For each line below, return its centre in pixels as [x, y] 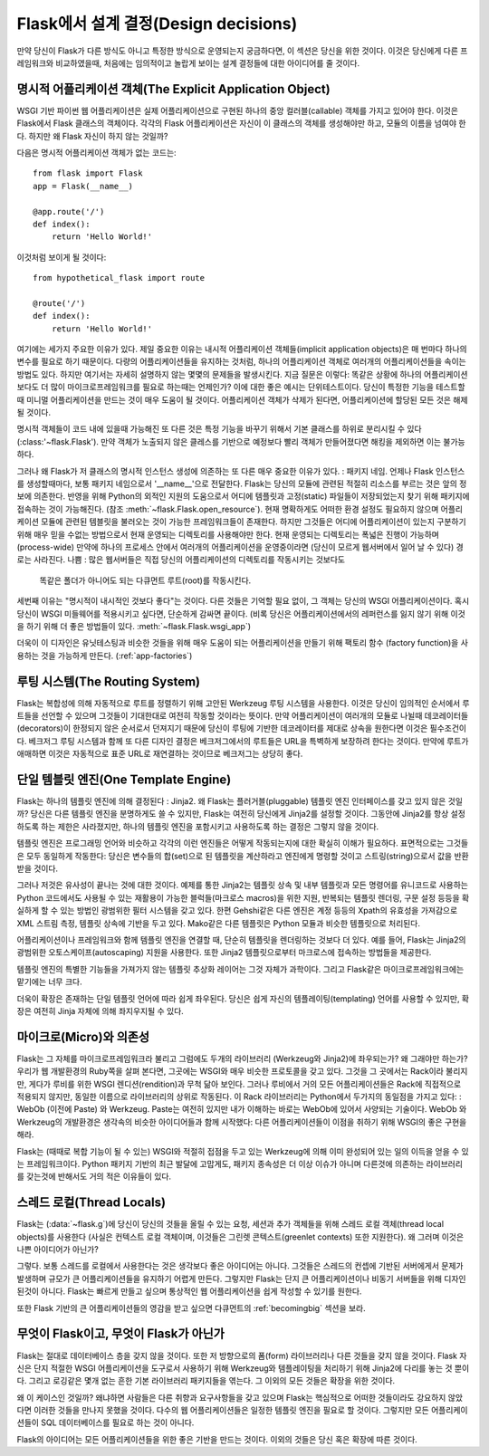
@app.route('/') [69, 211]
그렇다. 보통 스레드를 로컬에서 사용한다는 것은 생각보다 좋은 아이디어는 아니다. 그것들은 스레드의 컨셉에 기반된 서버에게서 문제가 [240, 1266]
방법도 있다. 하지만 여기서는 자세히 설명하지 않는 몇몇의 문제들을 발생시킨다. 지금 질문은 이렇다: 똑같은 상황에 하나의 [220, 374]
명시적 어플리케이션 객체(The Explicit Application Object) [173, 89]
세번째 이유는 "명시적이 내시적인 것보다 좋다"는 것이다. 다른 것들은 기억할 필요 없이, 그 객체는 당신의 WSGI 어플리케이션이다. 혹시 [243, 601]
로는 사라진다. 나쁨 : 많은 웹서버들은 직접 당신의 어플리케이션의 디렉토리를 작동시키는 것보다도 [181, 560]
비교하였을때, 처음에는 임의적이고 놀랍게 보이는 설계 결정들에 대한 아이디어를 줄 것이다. [208, 62]
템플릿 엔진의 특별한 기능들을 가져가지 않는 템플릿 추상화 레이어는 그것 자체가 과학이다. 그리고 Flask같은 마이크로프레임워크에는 [240, 969]
